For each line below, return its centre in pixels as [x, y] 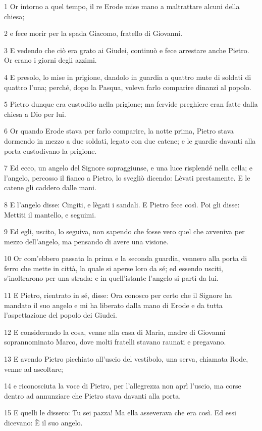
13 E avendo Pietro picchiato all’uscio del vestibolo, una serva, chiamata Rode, [126, 359]
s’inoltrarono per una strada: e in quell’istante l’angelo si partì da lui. [111, 278]
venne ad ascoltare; [34, 369]
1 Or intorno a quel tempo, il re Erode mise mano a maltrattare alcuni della [122, 6]
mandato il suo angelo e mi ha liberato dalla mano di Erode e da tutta [113, 305]
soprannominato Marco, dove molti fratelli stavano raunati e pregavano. [115, 342]
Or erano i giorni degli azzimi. [50, 60]
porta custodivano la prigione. [50, 150]
